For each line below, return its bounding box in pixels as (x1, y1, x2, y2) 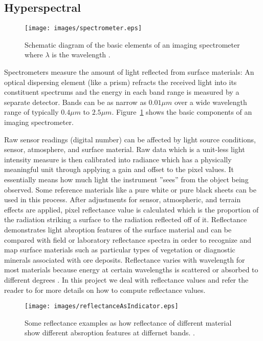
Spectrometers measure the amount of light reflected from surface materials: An (4, 67, 254, 77)
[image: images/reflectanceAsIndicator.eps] (25, 303, 179, 310)
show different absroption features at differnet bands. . (25, 327, 195, 338)
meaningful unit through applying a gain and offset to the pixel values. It (4, 164, 234, 175)
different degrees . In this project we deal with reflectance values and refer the (4, 274, 249, 285)
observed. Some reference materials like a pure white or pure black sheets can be (4, 184, 256, 195)
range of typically (4, 106, 59, 117)
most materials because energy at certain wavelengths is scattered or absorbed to (4, 264, 258, 275)
